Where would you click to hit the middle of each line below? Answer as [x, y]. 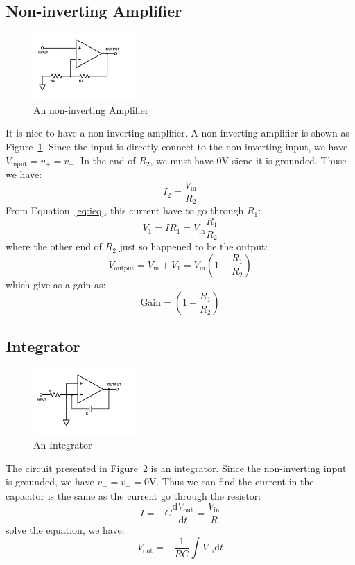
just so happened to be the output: [194, 246]
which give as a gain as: [56, 284]
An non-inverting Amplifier [91, 109]
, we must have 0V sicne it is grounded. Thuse [248, 160]
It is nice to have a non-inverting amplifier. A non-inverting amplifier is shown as [177, 133]
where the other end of [54, 246]
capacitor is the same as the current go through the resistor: [133, 495]
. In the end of [105, 160]
